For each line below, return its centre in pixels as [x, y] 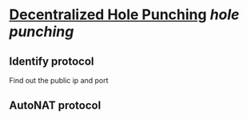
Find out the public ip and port [59, 80]
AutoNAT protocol [55, 106]
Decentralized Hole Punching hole [124, 15]
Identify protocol [52, 61]
